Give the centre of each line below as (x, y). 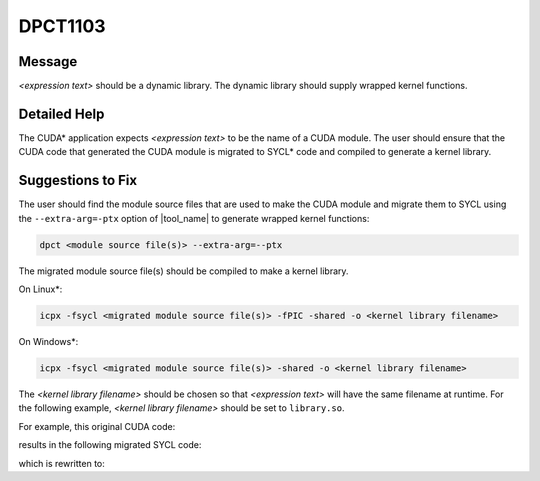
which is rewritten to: (61, 463)
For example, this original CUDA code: (97, 426)
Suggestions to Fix (78, 180)
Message (48, 61)
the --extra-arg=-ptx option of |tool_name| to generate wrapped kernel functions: (194, 218)
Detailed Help (61, 113)
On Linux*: (40, 289)
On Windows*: (48, 341)
